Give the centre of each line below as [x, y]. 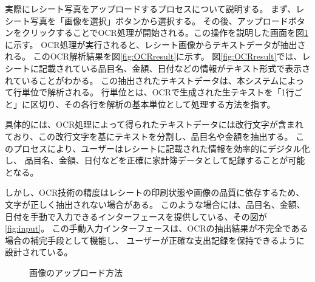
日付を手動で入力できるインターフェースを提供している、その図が [136, 216]
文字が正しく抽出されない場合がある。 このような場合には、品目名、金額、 [155, 204]
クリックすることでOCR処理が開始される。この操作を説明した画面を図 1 [165, 33]
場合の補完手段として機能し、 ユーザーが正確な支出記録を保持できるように [155, 240]
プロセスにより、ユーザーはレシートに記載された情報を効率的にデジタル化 [161, 148]
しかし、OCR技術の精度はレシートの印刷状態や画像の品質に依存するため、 [155, 192]
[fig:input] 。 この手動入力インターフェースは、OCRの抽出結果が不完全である [157, 228]
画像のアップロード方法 [76, 272]
